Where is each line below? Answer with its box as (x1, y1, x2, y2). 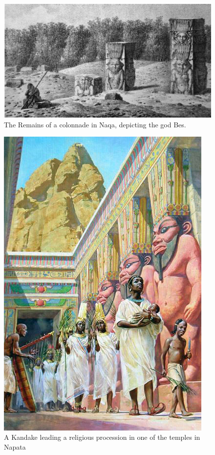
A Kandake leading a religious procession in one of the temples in (4, 432, 200, 442)
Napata (4, 441, 26, 452)
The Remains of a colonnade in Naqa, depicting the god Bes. (4, 120, 186, 130)
